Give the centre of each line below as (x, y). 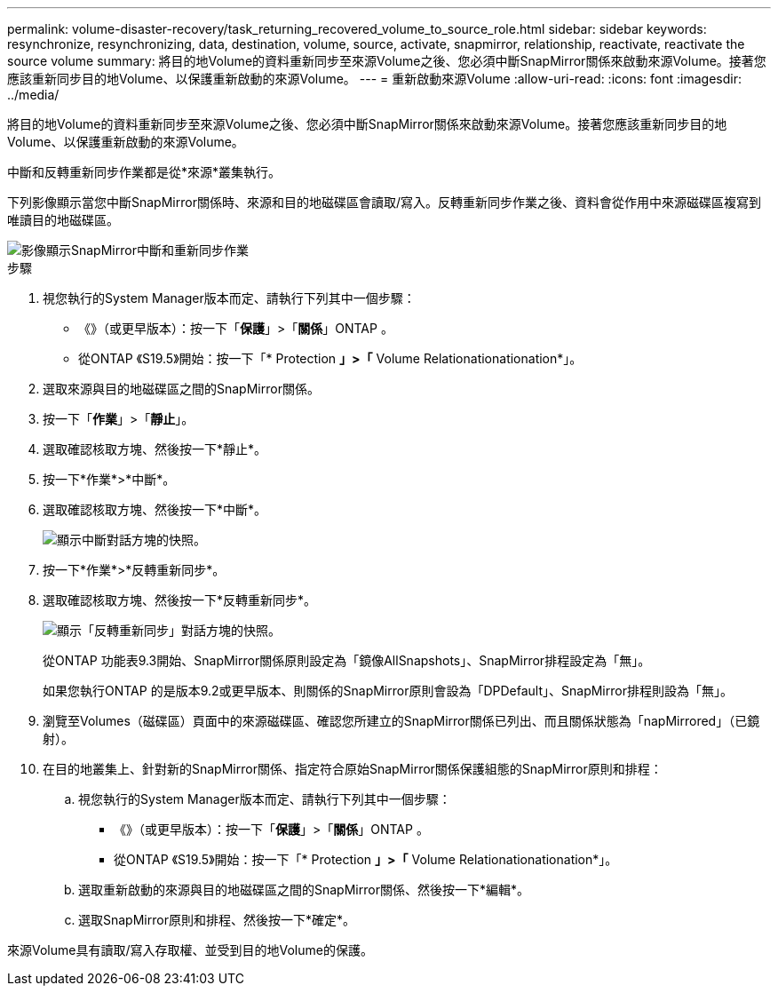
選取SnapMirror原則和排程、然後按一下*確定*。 (217, 920)
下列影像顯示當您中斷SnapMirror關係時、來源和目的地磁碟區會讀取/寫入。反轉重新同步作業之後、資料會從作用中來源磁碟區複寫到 (384, 202)
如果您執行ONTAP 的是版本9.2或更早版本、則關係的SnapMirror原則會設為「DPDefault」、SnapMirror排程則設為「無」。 (388, 691)
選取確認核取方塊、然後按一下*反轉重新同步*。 (180, 600)
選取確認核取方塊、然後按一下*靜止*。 (155, 449)
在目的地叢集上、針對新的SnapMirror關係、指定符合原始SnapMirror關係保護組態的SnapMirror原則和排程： (353, 769)
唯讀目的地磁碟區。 (63, 220)
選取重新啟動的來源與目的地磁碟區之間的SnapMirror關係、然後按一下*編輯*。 (304, 890)
